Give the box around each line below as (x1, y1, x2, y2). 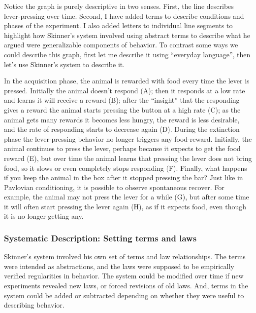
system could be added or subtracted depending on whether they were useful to (4, 290, 244, 300)
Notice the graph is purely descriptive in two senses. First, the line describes (4, 1, 234, 11)
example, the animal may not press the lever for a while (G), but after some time (4, 192, 249, 202)
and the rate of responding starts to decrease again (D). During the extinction (4, 124, 240, 134)
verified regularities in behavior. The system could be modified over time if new (4, 271, 244, 281)
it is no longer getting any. (4, 211, 84, 221)
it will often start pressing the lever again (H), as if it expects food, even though (4, 201, 247, 211)
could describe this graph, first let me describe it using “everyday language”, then (4, 49, 251, 59)
